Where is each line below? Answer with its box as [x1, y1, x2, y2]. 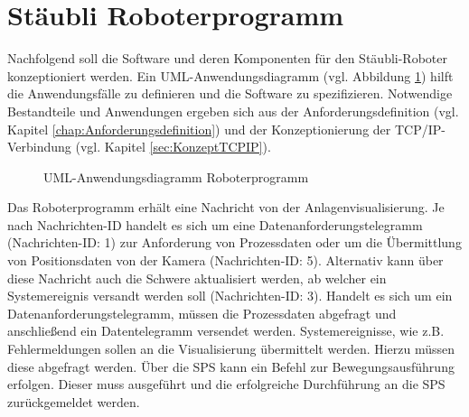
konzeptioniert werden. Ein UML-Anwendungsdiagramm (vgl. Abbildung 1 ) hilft [7, 66, 454, 85]
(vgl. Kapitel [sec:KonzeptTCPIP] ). [75, 137, 271, 156]
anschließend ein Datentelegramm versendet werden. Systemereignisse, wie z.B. [7, 321, 445, 340]
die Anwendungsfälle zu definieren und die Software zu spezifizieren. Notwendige [7, 84, 453, 103]
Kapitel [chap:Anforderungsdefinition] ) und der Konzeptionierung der [7, 119, 391, 138]
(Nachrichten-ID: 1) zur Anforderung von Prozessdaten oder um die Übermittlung [7, 233, 462, 252]
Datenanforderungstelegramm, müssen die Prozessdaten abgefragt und [7, 303, 397, 322]
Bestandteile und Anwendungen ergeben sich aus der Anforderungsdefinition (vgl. [7, 101, 459, 120]
